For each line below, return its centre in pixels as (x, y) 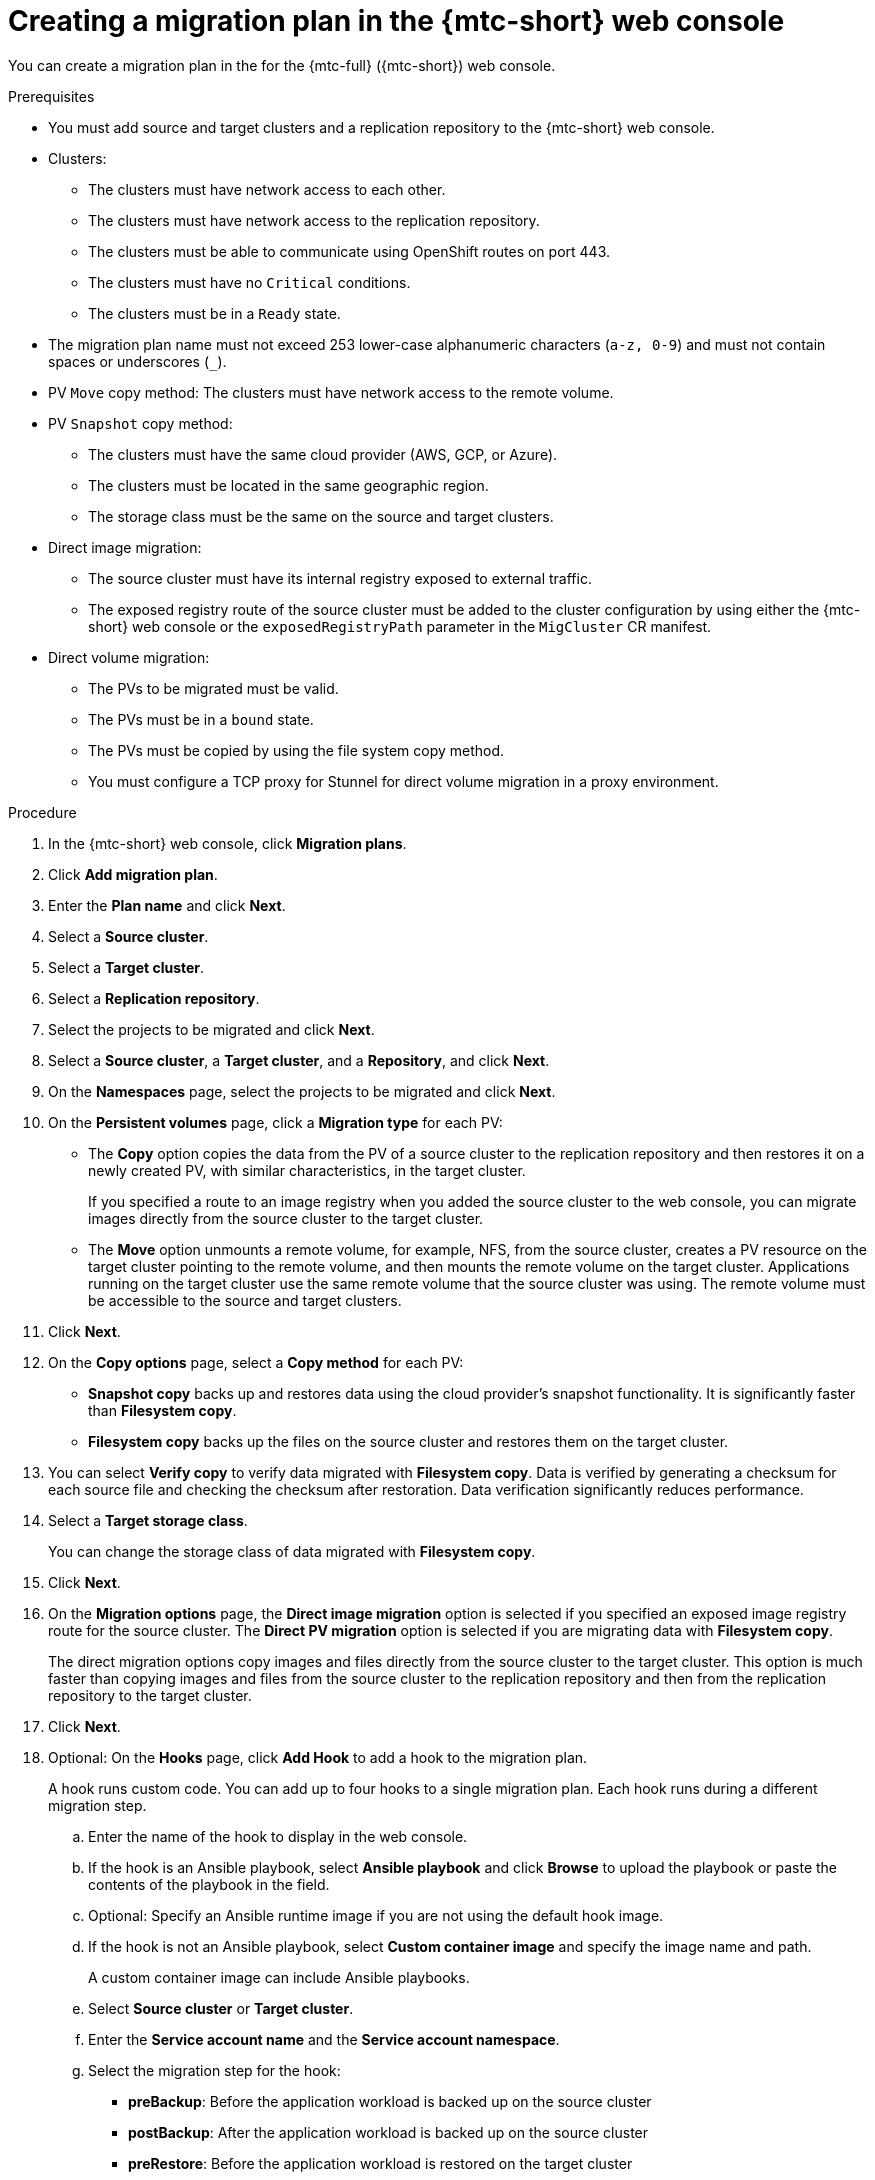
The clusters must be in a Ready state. (214, 313)
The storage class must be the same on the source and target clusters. (321, 516)
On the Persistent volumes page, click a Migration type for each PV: (275, 1122)
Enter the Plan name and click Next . (167, 905)
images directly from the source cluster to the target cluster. (286, 1218)
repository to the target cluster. (150, 1695)
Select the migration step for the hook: (214, 2070)
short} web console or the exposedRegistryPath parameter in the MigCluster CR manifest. (400, 626)
